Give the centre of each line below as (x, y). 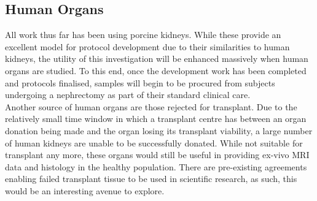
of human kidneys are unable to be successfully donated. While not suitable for (154, 142)
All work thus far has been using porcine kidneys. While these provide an (143, 35)
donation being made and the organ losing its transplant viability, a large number (159, 130)
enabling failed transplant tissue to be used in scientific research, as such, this (151, 179)
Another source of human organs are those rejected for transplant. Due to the (151, 106)
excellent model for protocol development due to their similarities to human (147, 46)
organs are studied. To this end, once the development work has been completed (156, 70)
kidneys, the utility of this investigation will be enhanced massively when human (157, 59)
